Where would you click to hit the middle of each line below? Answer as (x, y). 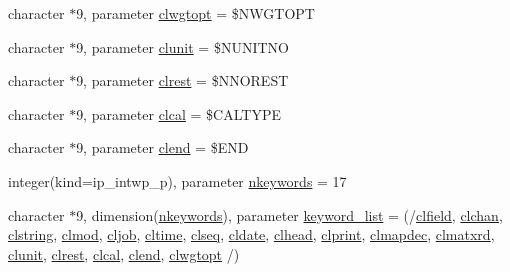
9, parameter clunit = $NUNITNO (182, 46)
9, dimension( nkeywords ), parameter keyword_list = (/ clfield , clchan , (289, 214)
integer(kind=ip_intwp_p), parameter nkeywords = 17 (177, 180)
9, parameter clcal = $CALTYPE (178, 113)
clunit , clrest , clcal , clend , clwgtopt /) (124, 253)
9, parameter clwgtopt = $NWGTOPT (195, 13)
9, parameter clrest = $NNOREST (182, 80)
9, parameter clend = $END (162, 147)
